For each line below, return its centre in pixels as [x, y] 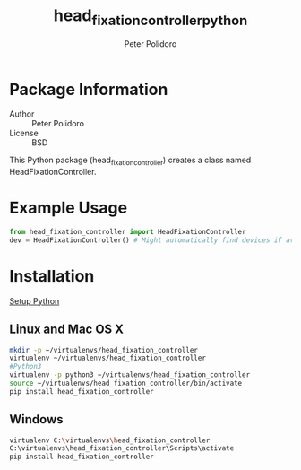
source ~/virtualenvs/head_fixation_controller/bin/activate [126, 383]
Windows [36, 419]
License [24, 133]
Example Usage [69, 208]
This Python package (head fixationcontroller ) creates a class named [130, 161]
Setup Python [34, 300]
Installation [52, 276]
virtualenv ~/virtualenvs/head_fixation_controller [107, 358]
